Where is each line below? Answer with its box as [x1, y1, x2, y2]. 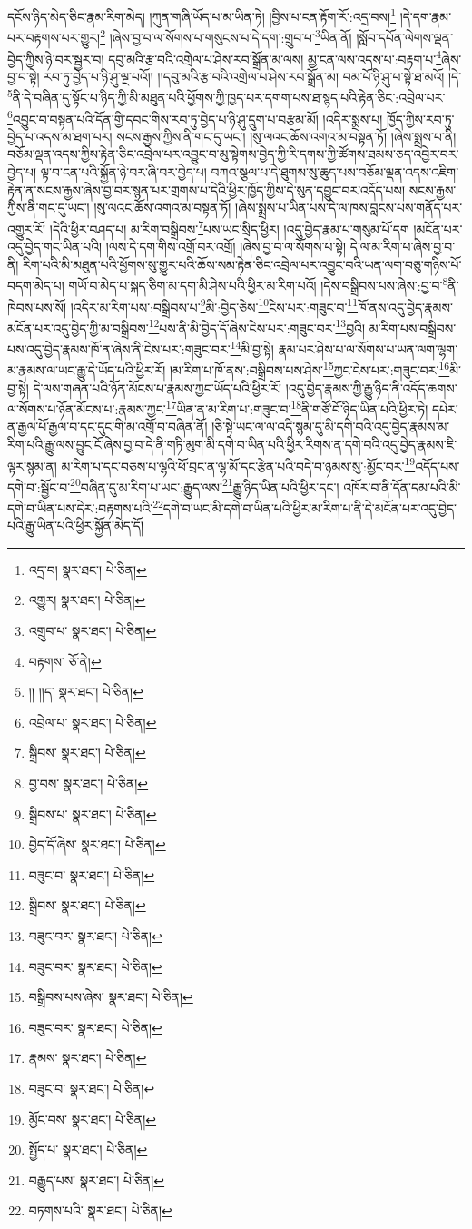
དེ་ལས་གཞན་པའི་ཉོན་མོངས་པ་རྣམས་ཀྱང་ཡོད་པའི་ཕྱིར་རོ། [33, 378, 282, 397]
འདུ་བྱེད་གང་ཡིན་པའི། [7, 237, 103, 256]
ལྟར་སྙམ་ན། [7, 456, 57, 475]
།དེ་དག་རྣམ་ [399, 6, 452, 25]
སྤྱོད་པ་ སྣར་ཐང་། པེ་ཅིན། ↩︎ [28, 1140, 148, 1159]
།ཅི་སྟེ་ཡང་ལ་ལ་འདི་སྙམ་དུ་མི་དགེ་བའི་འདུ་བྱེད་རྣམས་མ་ [211, 417, 450, 436]
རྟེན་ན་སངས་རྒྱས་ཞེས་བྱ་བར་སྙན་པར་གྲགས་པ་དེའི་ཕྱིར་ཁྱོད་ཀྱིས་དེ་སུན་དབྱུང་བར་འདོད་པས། [7, 180, 406, 199]
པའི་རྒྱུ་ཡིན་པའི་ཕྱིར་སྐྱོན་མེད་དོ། [7, 516, 144, 535]
